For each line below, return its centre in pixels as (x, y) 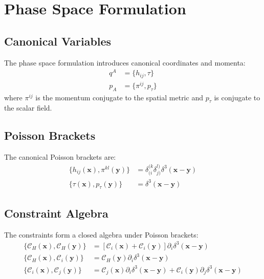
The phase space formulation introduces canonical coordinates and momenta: (125, 62)
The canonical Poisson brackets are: (60, 157)
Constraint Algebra (56, 213)
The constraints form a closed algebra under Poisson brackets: (101, 234)
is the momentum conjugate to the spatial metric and (119, 97)
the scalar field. (28, 108)
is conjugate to (237, 97)
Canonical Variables (58, 41)
